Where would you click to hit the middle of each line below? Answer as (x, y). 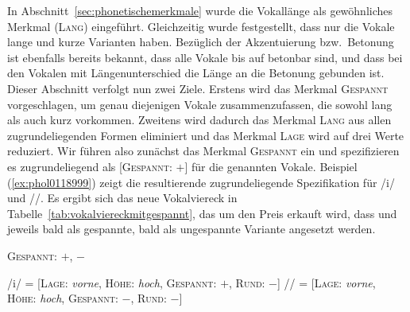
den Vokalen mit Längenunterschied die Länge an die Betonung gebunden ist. (196, 73)
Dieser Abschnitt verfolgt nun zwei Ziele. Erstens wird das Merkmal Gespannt (198, 88)
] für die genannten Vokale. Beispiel (271, 166)
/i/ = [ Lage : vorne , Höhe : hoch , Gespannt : (112, 282)
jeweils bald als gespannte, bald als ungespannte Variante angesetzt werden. (191, 229)
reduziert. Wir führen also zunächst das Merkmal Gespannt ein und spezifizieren (203, 151)
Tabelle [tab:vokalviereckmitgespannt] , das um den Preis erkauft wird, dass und (202, 213)
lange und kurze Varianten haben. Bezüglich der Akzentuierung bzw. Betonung (201, 42)
